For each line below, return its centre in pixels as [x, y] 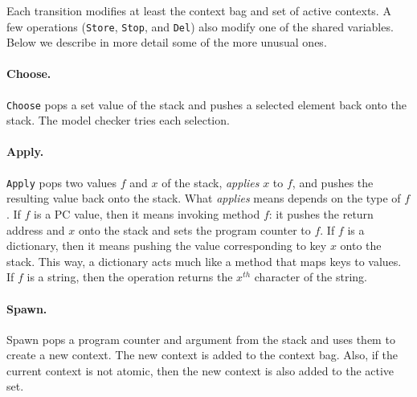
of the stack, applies [211, 182]
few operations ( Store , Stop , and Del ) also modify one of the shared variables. [200, 26]
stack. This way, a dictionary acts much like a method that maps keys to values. [204, 261]
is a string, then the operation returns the [130, 277]
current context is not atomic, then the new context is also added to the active [200, 370]
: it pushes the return [321, 213]
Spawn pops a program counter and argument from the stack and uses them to [201, 339]
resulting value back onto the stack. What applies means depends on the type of [204, 198]
